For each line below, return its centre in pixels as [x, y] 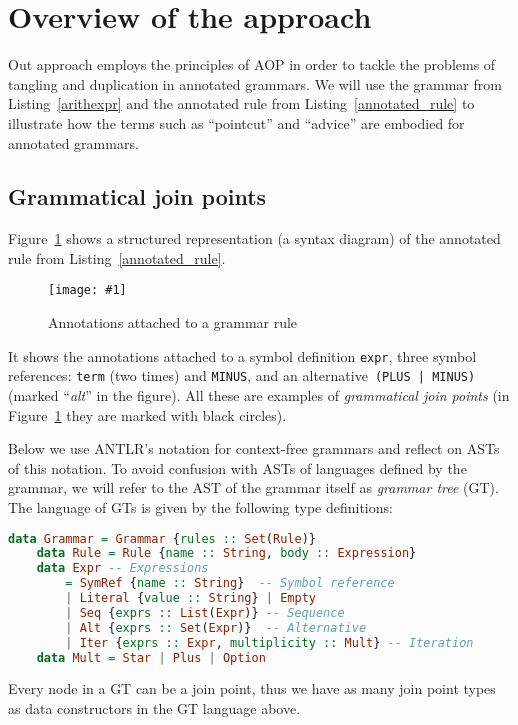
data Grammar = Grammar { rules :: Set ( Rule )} [162, 538]
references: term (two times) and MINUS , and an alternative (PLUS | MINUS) [242, 375]
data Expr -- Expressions [122, 568]
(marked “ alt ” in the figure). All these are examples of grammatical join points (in [259, 395]
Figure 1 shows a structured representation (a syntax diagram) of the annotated [254, 238]
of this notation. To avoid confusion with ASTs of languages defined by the [237, 467]
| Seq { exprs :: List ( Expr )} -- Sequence [205, 612]
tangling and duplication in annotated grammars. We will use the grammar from [255, 83]
